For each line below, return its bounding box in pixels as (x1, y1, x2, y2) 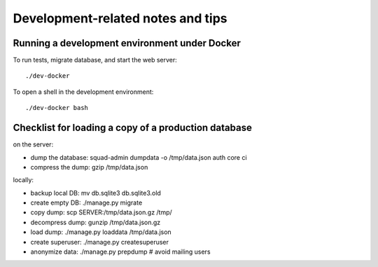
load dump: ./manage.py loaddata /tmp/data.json (30, 228, 171, 236)
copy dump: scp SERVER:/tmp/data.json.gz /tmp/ (30, 208, 173, 217)
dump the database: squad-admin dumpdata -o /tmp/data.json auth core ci (30, 153, 248, 161)
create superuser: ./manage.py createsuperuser (30, 238, 169, 246)
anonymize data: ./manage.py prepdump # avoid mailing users (30, 247, 211, 256)
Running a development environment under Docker (13, 37, 241, 49)
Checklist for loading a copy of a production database (13, 122, 252, 134)
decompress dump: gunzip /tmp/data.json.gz (30, 218, 161, 226)
